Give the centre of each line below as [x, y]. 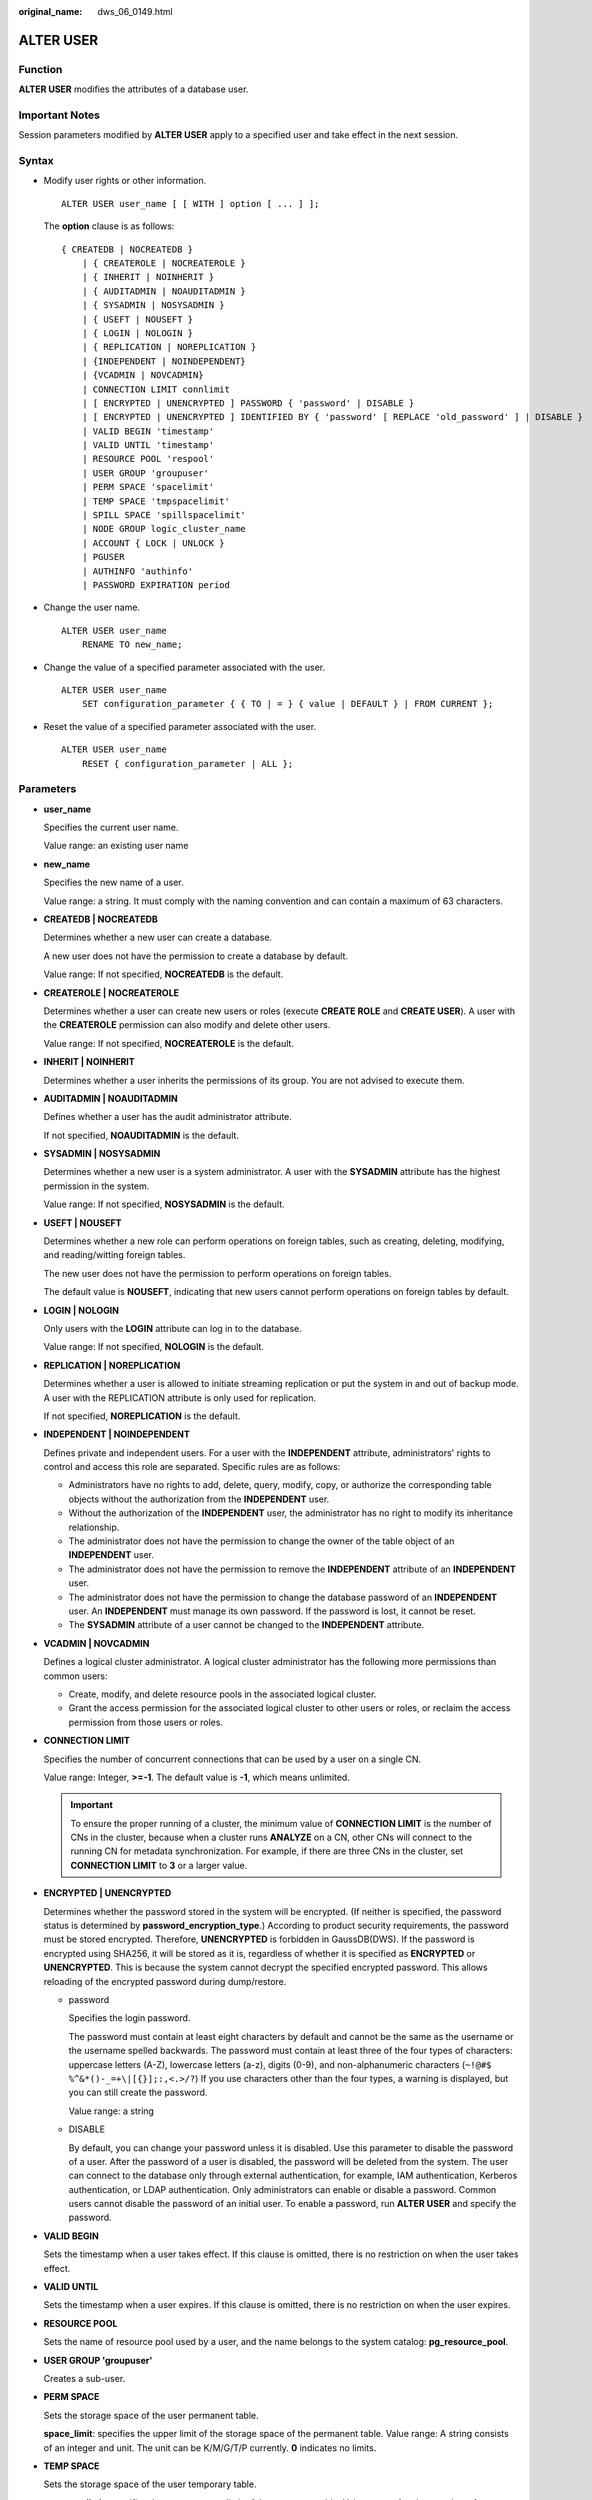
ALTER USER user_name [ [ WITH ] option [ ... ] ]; [190, 203]
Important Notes [59, 115]
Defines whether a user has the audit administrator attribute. [167, 1117]
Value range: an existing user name [116, 846]
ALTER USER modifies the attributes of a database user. [133, 89]
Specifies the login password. [129, 2018]
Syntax [36, 161]
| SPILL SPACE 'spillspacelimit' [164, 515]
